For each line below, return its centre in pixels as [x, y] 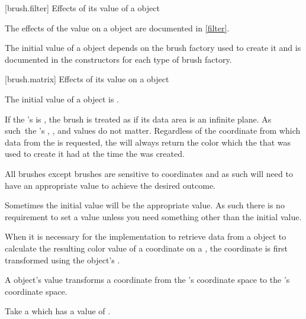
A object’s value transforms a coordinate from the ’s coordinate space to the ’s [147, 280]
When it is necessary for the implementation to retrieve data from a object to [146, 236]
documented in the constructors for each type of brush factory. [118, 59]
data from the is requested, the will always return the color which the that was [148, 142]
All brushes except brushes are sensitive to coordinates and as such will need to [149, 173]
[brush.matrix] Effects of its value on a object [87, 79]
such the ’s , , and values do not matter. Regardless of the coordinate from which [153, 130]
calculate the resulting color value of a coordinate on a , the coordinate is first [146, 248]
